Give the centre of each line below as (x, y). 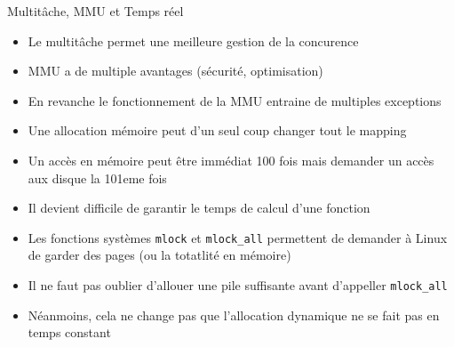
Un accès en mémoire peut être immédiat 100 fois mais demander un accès (231, 160)
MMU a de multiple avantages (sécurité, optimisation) (175, 71)
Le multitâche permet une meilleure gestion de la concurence (193, 40)
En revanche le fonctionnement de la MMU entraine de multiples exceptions (235, 100)
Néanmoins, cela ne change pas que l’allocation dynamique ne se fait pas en (234, 315)
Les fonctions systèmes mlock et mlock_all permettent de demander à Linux (238, 237)
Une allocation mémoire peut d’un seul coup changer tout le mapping (217, 130)
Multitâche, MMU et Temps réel (96, 11)
